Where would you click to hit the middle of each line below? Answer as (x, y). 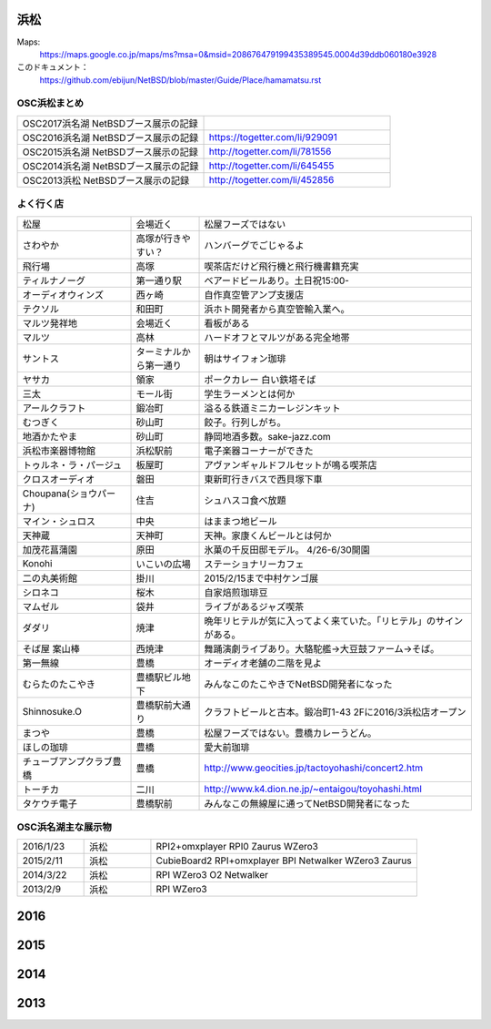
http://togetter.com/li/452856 (271, 179)
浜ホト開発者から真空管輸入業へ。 (277, 309)
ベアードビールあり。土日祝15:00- (277, 280)
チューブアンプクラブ (67, 761)
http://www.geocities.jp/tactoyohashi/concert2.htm (313, 768)
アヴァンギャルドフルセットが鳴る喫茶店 (291, 464)
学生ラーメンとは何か (250, 393)
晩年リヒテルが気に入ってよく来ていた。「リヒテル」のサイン (334, 621)
